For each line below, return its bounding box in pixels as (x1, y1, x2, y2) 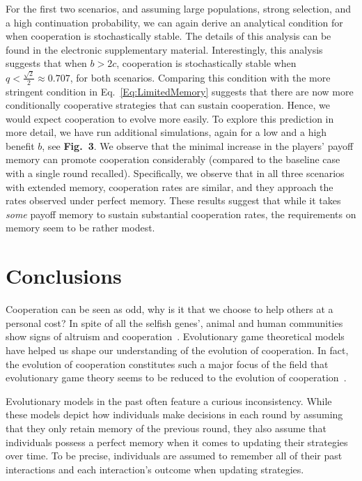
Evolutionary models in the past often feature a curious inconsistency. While (6, 393, 332, 408)
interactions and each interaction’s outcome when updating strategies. (6, 461, 304, 476)
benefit (6, 138, 35, 153)
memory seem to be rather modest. (6, 220, 155, 235)
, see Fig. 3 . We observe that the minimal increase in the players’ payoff (42, 138, 354, 153)
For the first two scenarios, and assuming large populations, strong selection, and (6, 1, 352, 15)
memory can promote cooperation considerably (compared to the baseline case (6, 152, 340, 167)
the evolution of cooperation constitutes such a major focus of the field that (6, 356, 329, 371)
